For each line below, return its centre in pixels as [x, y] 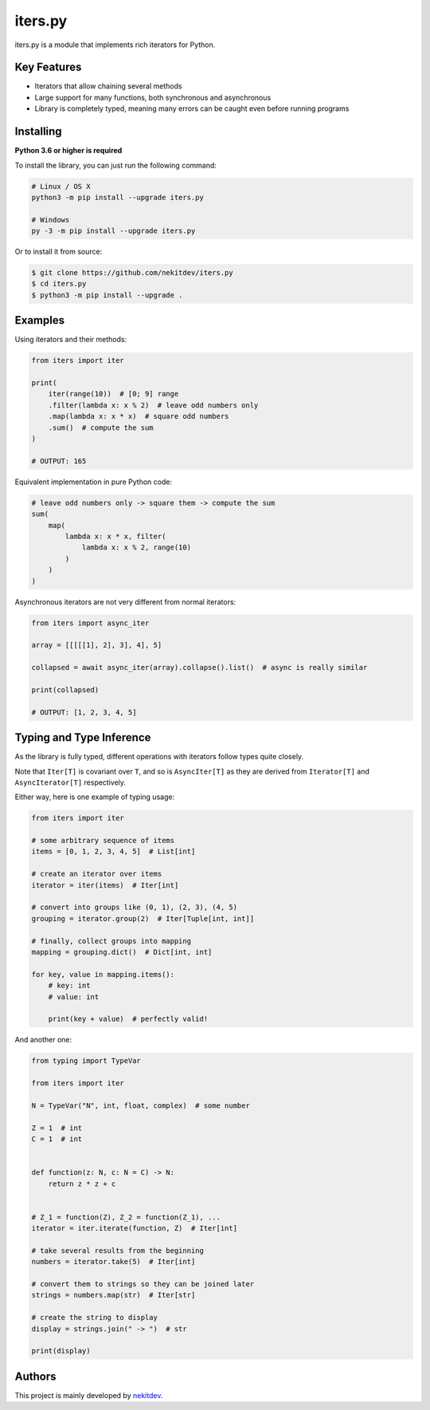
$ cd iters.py [59, 284]
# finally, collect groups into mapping [111, 941]
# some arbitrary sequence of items [103, 841]
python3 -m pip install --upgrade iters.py [118, 197]
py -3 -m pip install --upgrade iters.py [113, 231]
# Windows [51, 220]
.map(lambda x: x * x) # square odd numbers [139, 416]
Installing [39, 132]
